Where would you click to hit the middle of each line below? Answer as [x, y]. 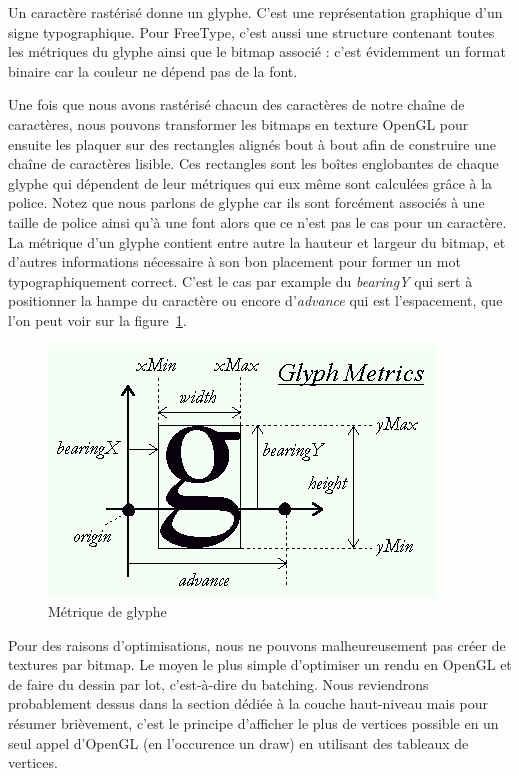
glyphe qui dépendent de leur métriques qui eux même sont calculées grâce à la [250, 182]
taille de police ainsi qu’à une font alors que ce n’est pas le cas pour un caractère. [257, 221]
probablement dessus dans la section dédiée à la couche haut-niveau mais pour [248, 703]
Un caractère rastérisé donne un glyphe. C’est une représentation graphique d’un [255, 12]
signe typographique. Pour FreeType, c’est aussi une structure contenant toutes [251, 31]
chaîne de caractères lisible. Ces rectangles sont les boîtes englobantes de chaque [253, 163]
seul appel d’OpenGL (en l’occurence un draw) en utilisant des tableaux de [238, 742]
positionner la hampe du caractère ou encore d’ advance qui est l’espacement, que [255, 300]
